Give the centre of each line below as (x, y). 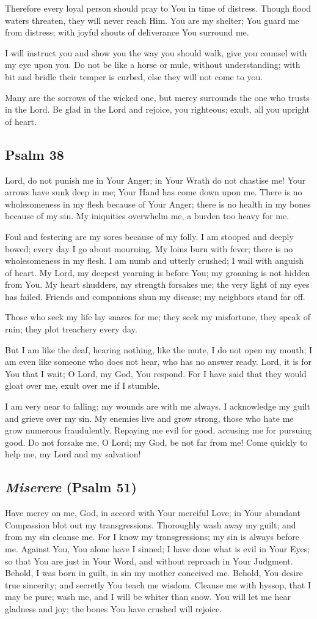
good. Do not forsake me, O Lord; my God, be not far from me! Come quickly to (156, 442)
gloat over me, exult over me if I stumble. (82, 385)
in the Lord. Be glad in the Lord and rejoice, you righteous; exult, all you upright (158, 109)
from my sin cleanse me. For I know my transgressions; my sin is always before (152, 537)
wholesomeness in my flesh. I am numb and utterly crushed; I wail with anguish (154, 261)
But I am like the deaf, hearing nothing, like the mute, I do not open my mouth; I (159, 349)
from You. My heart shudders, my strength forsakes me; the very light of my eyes (157, 284)
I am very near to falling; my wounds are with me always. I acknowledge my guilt (158, 406)
